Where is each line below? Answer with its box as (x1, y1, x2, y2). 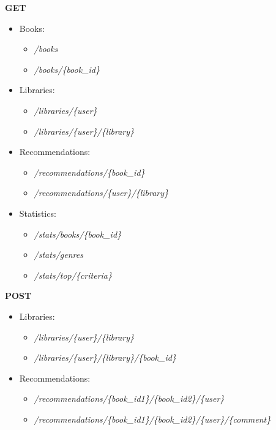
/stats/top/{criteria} (34, 268, 113, 281)
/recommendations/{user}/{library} (34, 186, 169, 199)
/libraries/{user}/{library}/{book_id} (34, 351, 176, 364)
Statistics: (19, 206, 56, 219)
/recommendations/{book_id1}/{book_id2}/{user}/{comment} (34, 412, 271, 425)
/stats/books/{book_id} (34, 227, 122, 240)
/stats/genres (34, 248, 83, 261)
